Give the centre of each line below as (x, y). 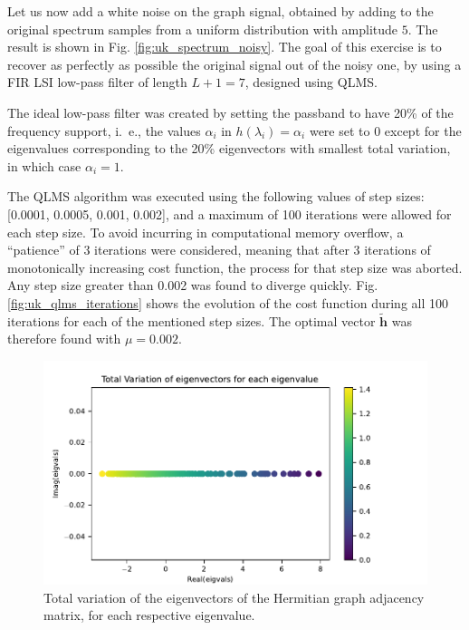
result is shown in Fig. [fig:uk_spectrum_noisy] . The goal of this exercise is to (225, 47)
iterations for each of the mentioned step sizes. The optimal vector (191, 320)
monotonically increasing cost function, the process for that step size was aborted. (235, 267)
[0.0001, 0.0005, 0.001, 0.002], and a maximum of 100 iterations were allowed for (230, 213)
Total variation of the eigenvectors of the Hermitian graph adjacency (234, 597)
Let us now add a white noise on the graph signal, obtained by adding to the (220, 11)
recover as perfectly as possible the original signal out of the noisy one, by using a (234, 64)
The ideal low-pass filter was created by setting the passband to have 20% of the (230, 112)
